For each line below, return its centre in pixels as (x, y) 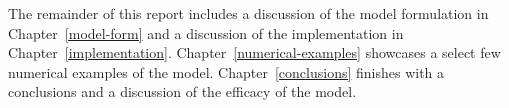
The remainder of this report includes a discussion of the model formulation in (248, 13)
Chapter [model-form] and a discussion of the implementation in (206, 32)
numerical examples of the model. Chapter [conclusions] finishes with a (226, 71)
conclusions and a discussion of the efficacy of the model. (182, 91)
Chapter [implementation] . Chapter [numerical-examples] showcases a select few (254, 52)
